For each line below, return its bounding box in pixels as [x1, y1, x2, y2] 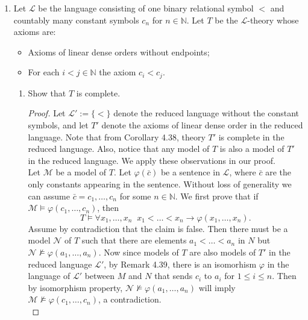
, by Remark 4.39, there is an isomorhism [104, 257, 257, 270]
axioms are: [13, 25, 56, 38]
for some [119, 189, 151, 202]
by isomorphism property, [28, 281, 123, 293]
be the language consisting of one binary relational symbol [38, 2, 254, 14]
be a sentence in [160, 166, 220, 178]
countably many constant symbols [13, 13, 139, 26]
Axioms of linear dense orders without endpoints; [28, 45, 210, 58]
